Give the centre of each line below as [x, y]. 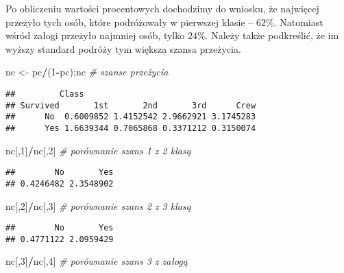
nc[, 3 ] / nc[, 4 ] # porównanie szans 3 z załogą [97, 261]
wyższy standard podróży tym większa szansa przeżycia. [123, 48]
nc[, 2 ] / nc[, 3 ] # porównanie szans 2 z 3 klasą [98, 205]
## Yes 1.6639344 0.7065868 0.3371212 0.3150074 [131, 128]
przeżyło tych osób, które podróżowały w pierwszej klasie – [130, 22]
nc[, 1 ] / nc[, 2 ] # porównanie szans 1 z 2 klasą [98, 150]
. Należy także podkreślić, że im [272, 35]
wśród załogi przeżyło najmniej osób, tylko [95, 35]
